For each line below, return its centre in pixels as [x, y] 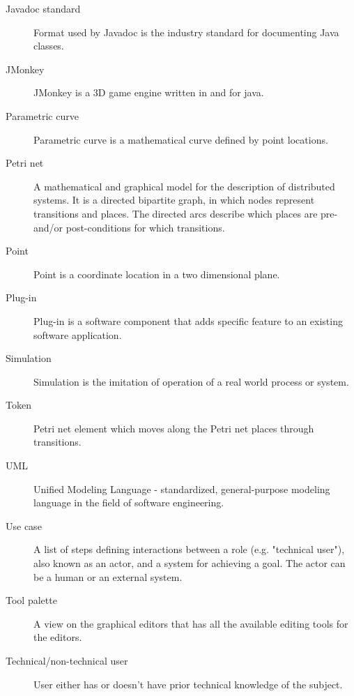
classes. [49, 46]
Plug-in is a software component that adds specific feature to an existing [188, 320]
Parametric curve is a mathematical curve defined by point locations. [181, 139]
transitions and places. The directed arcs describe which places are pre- [186, 213]
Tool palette [31, 600]
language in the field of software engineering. [129, 502]
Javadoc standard [43, 8]
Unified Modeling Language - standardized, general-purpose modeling [182, 489]
